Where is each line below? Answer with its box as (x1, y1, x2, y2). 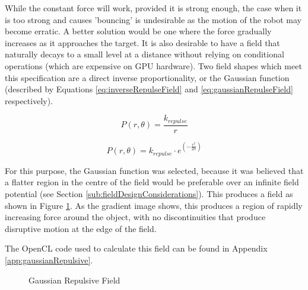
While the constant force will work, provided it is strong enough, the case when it (5, 2, 302, 14)
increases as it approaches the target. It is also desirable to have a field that (5, 36, 280, 49)
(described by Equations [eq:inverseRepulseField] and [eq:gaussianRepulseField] (5, 83, 293, 95)
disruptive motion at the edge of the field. (5, 222, 157, 234)
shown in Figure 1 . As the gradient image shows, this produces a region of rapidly (5, 199, 303, 211)
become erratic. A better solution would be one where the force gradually (5, 25, 272, 37)
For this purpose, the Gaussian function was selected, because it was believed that (5, 164, 304, 176)
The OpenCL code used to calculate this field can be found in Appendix (5, 242, 268, 254)
